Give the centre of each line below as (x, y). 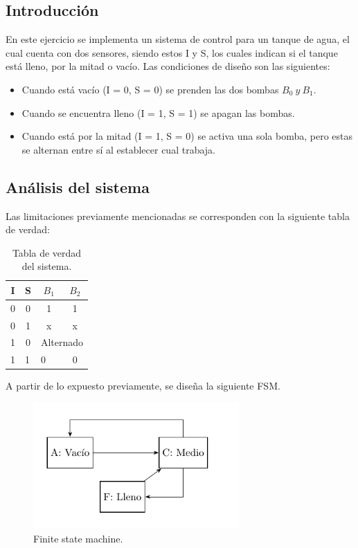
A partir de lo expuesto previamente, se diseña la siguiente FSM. (143, 386)
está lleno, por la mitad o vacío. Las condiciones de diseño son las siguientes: (168, 66)
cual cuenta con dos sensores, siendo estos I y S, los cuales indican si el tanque (172, 52)
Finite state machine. (78, 538)
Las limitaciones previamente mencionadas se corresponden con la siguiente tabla (178, 216)
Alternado (62, 342)
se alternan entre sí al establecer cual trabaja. (118, 149)
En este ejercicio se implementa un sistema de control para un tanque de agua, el (178, 39)
